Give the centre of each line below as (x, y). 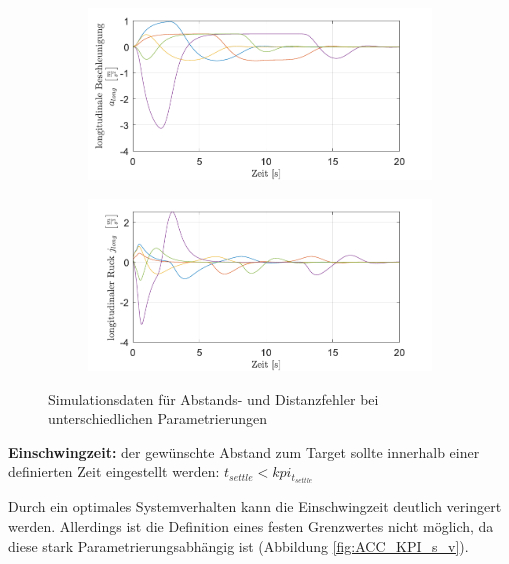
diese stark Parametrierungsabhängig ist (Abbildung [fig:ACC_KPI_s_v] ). (238, 545)
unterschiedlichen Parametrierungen (158, 418)
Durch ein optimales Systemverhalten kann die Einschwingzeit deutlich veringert (255, 506)
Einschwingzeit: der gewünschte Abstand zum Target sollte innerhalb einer (244, 451)
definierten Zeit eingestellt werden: (114, 471)
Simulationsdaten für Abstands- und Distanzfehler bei (213, 398)
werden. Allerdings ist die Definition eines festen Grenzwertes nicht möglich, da (251, 526)
